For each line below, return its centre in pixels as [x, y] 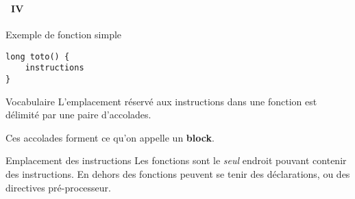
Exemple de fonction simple [64, 35]
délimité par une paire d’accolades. [78, 115]
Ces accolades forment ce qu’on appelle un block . [110, 137]
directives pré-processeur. [58, 187]
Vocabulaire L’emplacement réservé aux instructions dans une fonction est [161, 101]
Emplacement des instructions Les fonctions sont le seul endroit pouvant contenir [176, 160]
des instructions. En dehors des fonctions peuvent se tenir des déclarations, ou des [178, 174]
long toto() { [38, 56]
